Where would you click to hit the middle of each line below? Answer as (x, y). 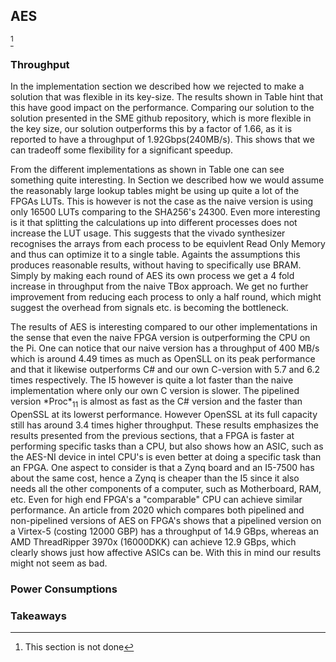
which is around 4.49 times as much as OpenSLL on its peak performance (163, 359)
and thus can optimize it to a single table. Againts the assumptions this (155, 255)
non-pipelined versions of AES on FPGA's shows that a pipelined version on (166, 520)
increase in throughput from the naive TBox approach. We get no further (159, 286)
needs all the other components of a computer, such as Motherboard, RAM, (166, 488)
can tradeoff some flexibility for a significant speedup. (122, 150)
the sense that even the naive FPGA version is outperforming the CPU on (160, 338)
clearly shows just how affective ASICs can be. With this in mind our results (166, 552)
